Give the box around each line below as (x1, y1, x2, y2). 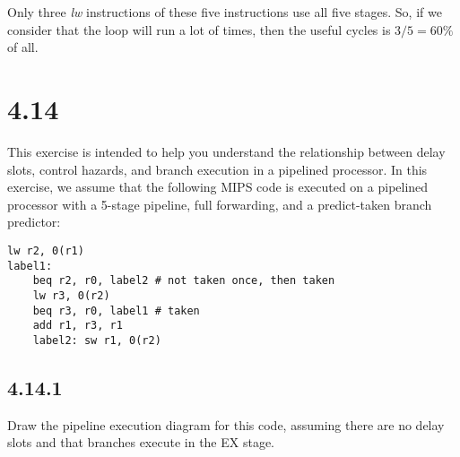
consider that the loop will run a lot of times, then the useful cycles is (7, 20, 391, 39)
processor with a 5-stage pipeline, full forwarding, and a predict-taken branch (7, 194, 432, 213)
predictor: (7, 212, 61, 231)
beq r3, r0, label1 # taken (32, 304, 200, 317)
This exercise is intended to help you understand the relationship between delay (7, 142, 446, 160)
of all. (7, 38, 39, 56)
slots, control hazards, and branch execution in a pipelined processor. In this (7, 160, 428, 178)
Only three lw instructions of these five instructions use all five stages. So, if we (7, 3, 442, 21)
